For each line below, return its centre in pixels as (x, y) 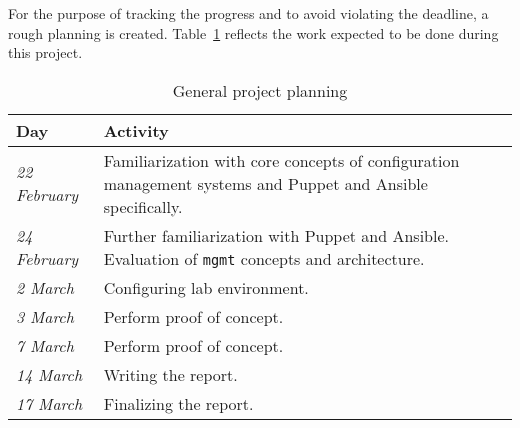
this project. (45, 52)
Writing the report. (170, 374)
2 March (45, 287)
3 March (45, 316)
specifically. (143, 206)
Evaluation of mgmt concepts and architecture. (264, 258)
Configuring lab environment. (206, 287)
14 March (49, 374)
